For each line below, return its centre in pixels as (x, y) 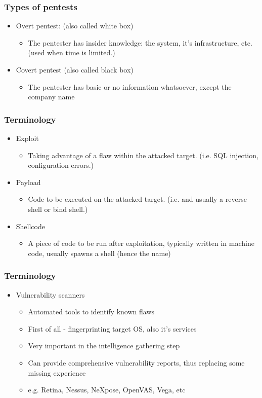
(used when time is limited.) (72, 52)
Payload (28, 182)
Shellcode (30, 226)
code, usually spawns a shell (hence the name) (99, 253)
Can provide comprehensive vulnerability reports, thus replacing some (136, 362)
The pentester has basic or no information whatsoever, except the (130, 86)
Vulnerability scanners (50, 294)
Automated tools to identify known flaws (91, 312)
